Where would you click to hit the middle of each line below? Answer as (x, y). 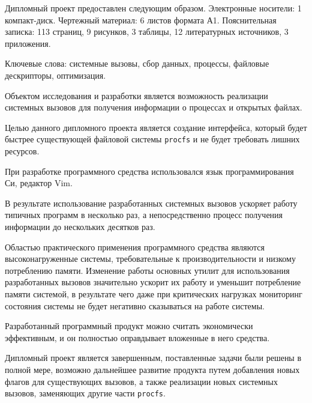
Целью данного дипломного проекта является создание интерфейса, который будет (156, 127)
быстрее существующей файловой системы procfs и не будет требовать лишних (152, 139)
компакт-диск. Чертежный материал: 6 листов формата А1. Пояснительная (141, 20)
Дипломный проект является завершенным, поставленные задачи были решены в (153, 358)
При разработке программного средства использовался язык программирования (149, 171)
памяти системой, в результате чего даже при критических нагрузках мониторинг (154, 293)
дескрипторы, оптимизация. (55, 75)
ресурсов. (22, 151)
